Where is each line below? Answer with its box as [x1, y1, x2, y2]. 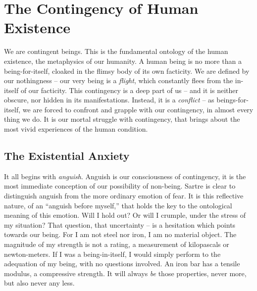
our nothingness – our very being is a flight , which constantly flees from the [4, 75, 233, 86]
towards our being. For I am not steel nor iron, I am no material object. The [4, 229, 237, 240]
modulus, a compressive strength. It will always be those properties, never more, [4, 268, 247, 278]
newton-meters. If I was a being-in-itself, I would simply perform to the [4, 248, 221, 259]
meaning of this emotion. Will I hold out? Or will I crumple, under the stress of [4, 210, 246, 220]
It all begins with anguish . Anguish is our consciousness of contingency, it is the [4, 171, 246, 181]
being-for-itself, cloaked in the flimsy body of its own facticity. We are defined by [4, 65, 250, 76]
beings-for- [216, 95, 249, 105]
